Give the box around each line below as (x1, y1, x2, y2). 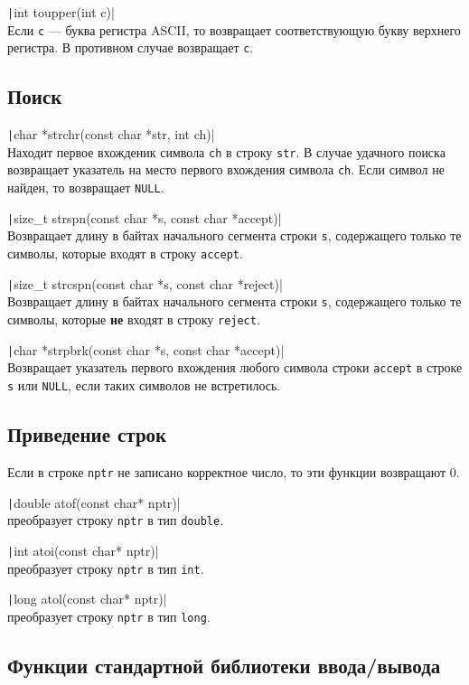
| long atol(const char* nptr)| (7, 589, 167, 608)
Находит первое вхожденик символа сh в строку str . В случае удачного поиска (7, 142, 446, 161)
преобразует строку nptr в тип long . (7, 606, 211, 625)
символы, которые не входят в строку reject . (7, 310, 260, 329)
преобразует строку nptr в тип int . (7, 558, 204, 577)
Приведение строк (7, 420, 167, 448)
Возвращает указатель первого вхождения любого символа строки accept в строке (7, 358, 463, 377)
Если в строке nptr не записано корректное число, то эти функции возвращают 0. (7, 462, 460, 481)
